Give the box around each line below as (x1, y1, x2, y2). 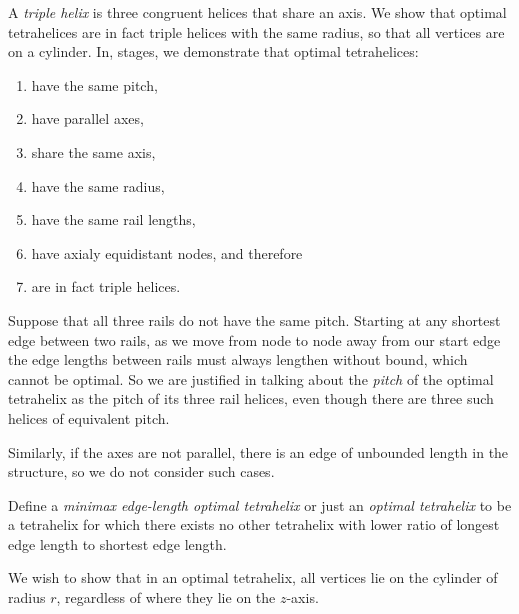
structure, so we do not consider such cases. (8, 461, 275, 482)
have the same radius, (31, 175, 165, 196)
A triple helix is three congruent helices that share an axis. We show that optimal (8, 2, 507, 22)
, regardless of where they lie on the (56, 587, 276, 608)
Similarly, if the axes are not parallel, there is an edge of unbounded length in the (8, 441, 509, 462)
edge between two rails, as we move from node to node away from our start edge (8, 329, 501, 350)
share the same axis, (31, 141, 156, 162)
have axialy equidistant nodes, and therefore (31, 242, 303, 263)
